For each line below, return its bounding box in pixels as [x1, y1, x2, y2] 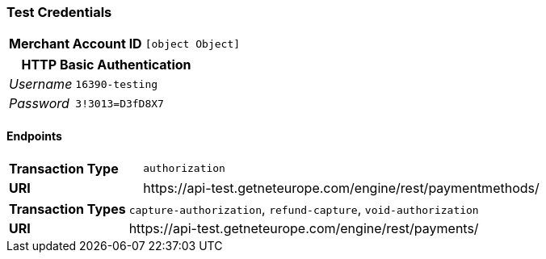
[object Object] [145, 37, 241, 50]
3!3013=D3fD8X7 [75, 97, 164, 110]
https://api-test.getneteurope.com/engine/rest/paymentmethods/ [143, 179, 540, 196]
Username [9, 76, 73, 93]
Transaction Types [9, 200, 126, 217]
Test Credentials [6, 4, 112, 20]
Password [9, 95, 69, 112]
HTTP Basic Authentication [21, 56, 191, 73]
